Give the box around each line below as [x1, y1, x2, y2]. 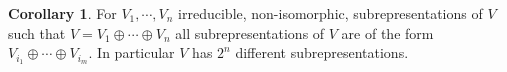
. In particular [88, 42, 175, 63]
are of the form [341, 22, 434, 43]
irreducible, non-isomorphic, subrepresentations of [178, 3, 483, 23]
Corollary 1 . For [8, 3, 117, 23]
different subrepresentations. [235, 42, 409, 63]
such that [8, 22, 66, 43]
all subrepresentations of [175, 22, 325, 43]
